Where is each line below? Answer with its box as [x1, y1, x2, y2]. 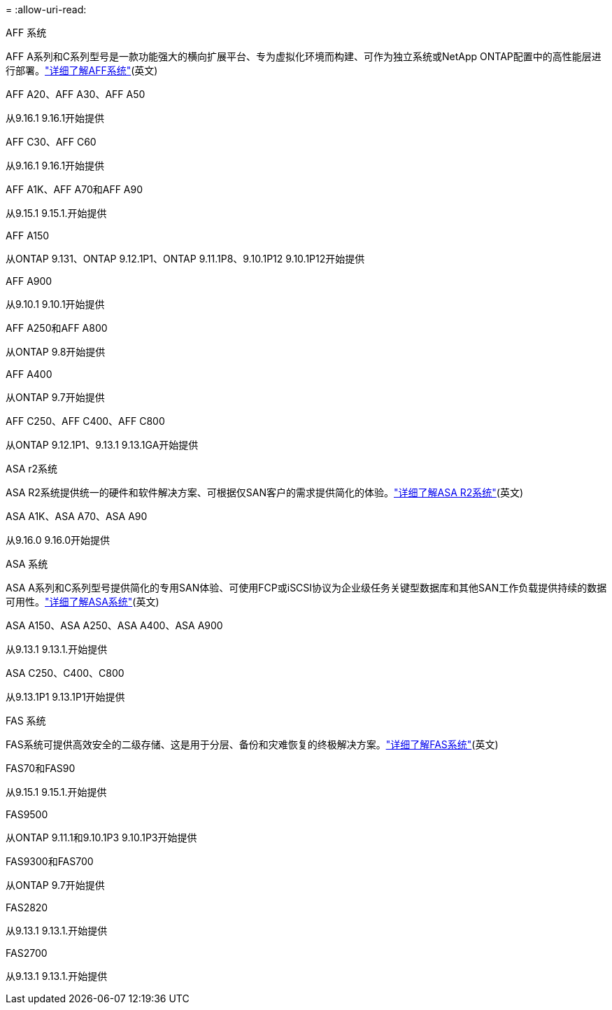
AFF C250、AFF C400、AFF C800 [6, 415, 165, 427]
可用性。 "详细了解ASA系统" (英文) [6, 596, 159, 608]
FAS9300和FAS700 [6, 855, 94, 867]
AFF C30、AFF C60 [6, 136, 97, 148]
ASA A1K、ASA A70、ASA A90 [6, 510, 148, 522]
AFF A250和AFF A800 [6, 322, 108, 334]
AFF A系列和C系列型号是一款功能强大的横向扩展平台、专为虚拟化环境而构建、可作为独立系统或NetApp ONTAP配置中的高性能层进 [6, 50, 602, 62]
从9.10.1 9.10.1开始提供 [6, 298, 105, 310]
